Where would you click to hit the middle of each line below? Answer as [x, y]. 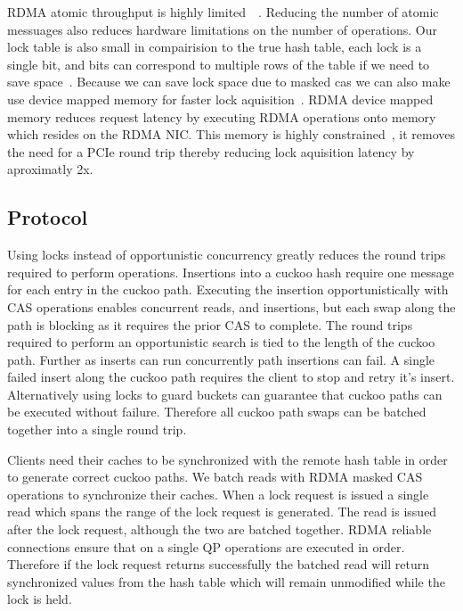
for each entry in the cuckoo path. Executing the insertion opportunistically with [228, 289]
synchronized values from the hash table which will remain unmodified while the [226, 581]
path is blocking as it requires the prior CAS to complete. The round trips [210, 324]
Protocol [48, 217]
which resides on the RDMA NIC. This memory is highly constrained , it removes [231, 134]
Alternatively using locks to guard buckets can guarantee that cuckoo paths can [225, 394]
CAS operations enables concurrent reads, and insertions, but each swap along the [231, 306]
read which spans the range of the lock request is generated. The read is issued [222, 512]
